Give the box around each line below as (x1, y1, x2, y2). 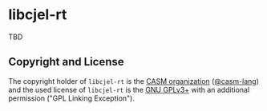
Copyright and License (8, 55, 124, 69)
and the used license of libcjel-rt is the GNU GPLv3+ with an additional (8, 85, 250, 94)
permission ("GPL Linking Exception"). (8, 93, 135, 103)
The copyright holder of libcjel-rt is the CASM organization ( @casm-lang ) (8, 76, 259, 85)
